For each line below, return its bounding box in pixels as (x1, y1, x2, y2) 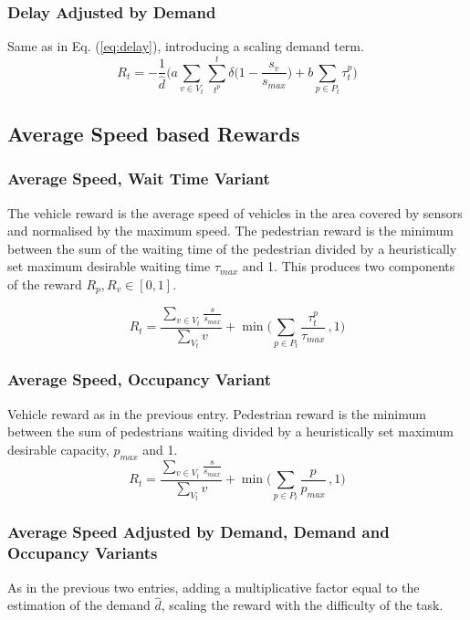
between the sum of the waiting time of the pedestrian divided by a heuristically (7, 238, 457, 257)
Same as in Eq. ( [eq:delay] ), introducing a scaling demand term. (7, 37, 364, 56)
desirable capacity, (7, 439, 110, 458)
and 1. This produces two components (242, 257, 455, 276)
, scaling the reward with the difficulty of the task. (161, 595, 444, 615)
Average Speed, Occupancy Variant (7, 368, 272, 391)
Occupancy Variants (7, 541, 158, 564)
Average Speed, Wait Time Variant (7, 167, 270, 190)
